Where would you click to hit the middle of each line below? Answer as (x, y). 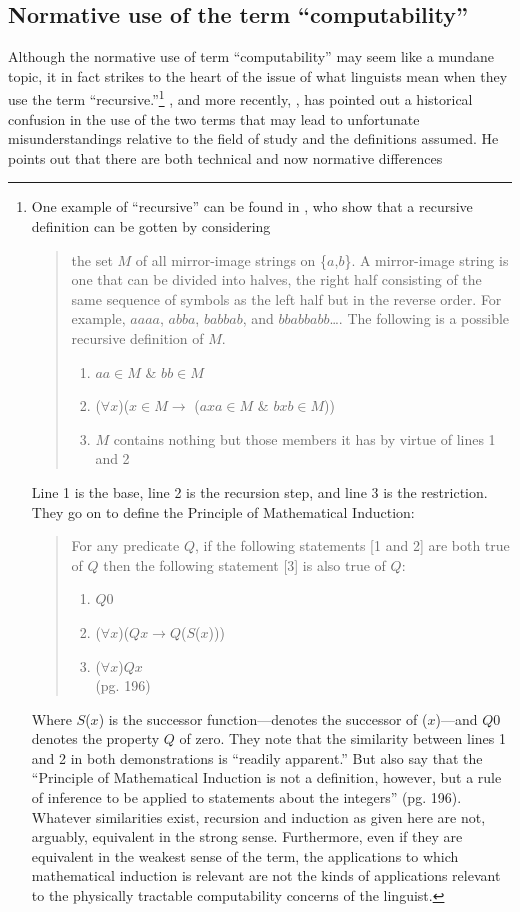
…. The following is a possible (419, 318)
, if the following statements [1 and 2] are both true (352, 545)
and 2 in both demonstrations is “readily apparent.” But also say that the (257, 757)
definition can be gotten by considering (151, 226)
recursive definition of (137, 337)
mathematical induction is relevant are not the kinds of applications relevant (266, 875)
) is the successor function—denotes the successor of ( (263, 718)
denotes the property (95, 738)
